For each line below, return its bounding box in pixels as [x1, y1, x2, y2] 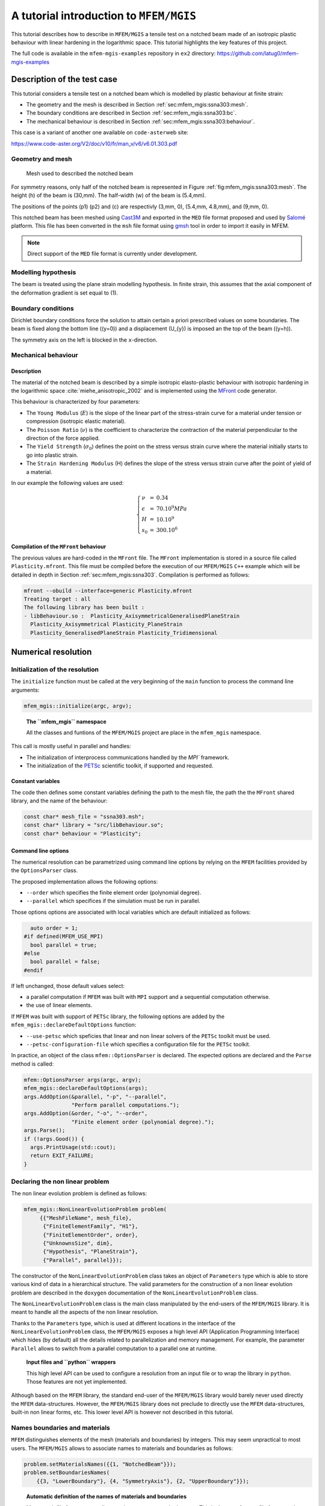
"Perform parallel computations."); [71, 1101, 180, 1108]
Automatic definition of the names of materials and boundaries [26, 1493, 187, 1500]
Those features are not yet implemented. [26, 1378, 128, 1386]
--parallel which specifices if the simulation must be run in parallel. [26, 898, 201, 905]
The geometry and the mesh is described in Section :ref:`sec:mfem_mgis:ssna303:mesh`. [26, 101, 248, 108]
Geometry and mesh [11, 155, 72, 163]
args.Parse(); [23, 1127, 66, 1134]
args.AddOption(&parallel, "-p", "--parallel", [23, 1093, 167, 1100]
